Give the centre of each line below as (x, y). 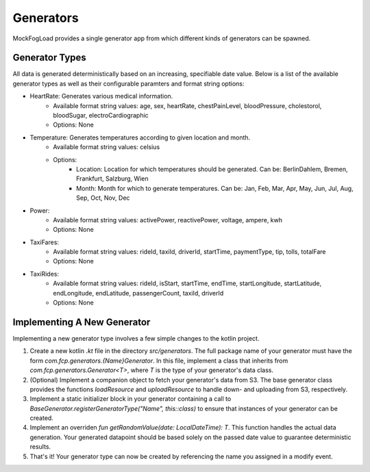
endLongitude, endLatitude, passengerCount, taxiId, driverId (138, 293)
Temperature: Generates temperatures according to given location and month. (140, 137)
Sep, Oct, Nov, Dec (103, 198)
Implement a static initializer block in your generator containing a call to (131, 399)
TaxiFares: (45, 242)
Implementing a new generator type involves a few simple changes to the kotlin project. (136, 338)
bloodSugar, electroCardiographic (101, 116)
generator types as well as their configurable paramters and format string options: (128, 83)
